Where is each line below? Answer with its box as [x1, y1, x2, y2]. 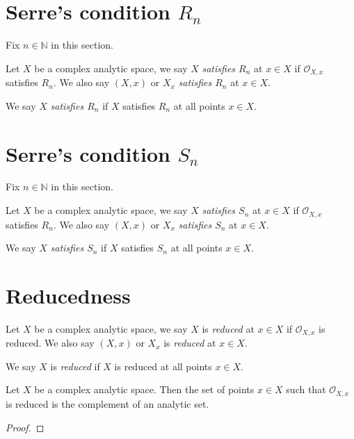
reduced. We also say [6, 336, 95, 350]
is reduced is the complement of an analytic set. [6, 396, 209, 411]
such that [286, 382, 326, 397]
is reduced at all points [114, 358, 212, 373]
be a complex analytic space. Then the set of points [34, 382, 255, 397]
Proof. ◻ [6, 420, 45, 434]
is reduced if [50, 358, 100, 373]
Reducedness [6, 281, 131, 309]
